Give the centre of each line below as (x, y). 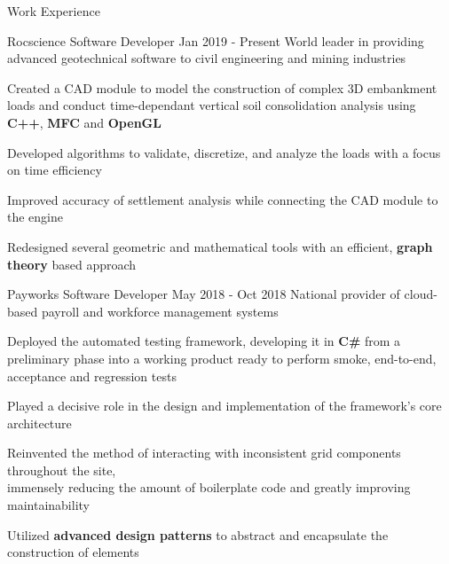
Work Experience (54, 11)
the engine (35, 217)
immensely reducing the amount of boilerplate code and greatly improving (209, 487)
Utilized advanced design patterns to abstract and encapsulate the (198, 534)
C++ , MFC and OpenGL (84, 122)
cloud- (421, 294)
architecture (39, 423)
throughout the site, (62, 470)
